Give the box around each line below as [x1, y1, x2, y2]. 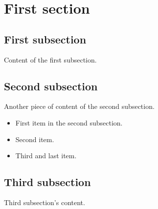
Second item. [15, 134, 54, 144]
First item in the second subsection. [15, 117, 123, 127]
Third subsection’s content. [4, 197, 85, 207]
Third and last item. [15, 150, 77, 161]
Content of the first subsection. [4, 54, 97, 64]
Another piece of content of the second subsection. [4, 101, 155, 111]
